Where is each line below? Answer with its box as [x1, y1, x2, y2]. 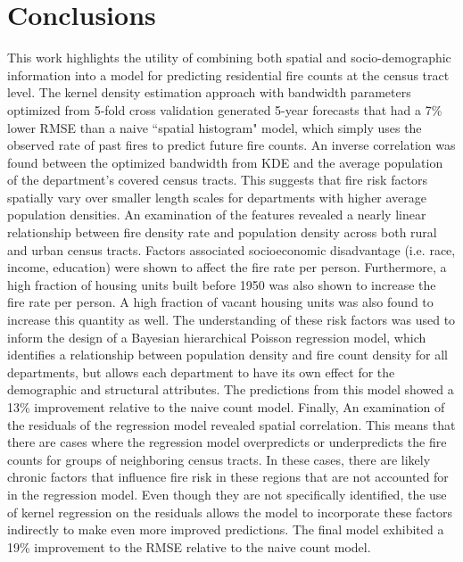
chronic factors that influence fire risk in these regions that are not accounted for [7, 467, 449, 486]
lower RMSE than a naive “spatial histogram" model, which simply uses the [7, 118, 422, 136]
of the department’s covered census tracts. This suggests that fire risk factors [7, 170, 428, 189]
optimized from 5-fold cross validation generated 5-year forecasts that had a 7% [7, 100, 442, 119]
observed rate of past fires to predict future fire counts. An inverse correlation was [7, 136, 456, 154]
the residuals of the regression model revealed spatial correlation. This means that [7, 415, 456, 434]
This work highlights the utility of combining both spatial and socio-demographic [7, 48, 451, 67]
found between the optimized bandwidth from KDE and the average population [7, 153, 443, 171]
